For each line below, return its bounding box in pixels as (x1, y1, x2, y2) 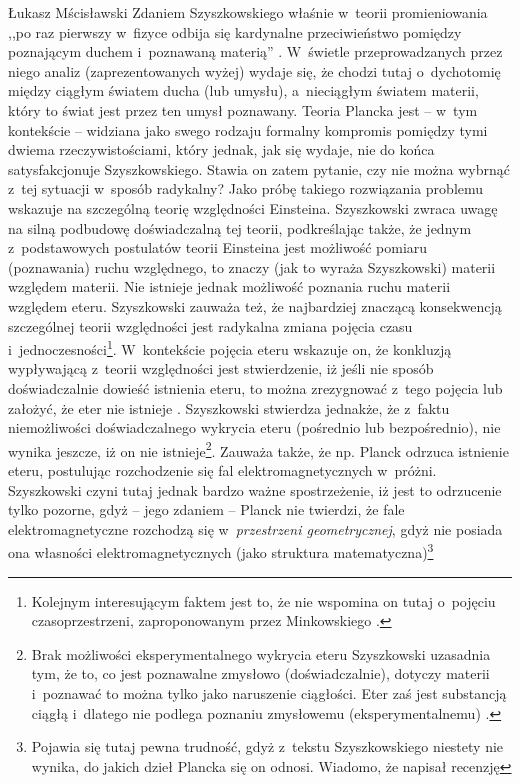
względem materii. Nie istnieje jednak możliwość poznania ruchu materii (8, 276, 451, 297)
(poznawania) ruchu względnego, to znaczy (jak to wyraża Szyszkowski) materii (8, 256, 496, 277)
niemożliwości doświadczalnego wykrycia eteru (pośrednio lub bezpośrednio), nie (8, 417, 501, 438)
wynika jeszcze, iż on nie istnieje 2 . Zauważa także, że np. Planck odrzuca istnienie (8, 437, 509, 461)
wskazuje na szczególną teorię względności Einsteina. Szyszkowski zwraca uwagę (8, 197, 498, 218)
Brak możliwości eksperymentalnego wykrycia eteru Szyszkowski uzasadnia (31, 643, 491, 664)
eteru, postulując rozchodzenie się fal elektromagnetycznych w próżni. (8, 459, 437, 480)
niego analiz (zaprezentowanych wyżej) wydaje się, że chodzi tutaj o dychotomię (8, 60, 501, 81)
